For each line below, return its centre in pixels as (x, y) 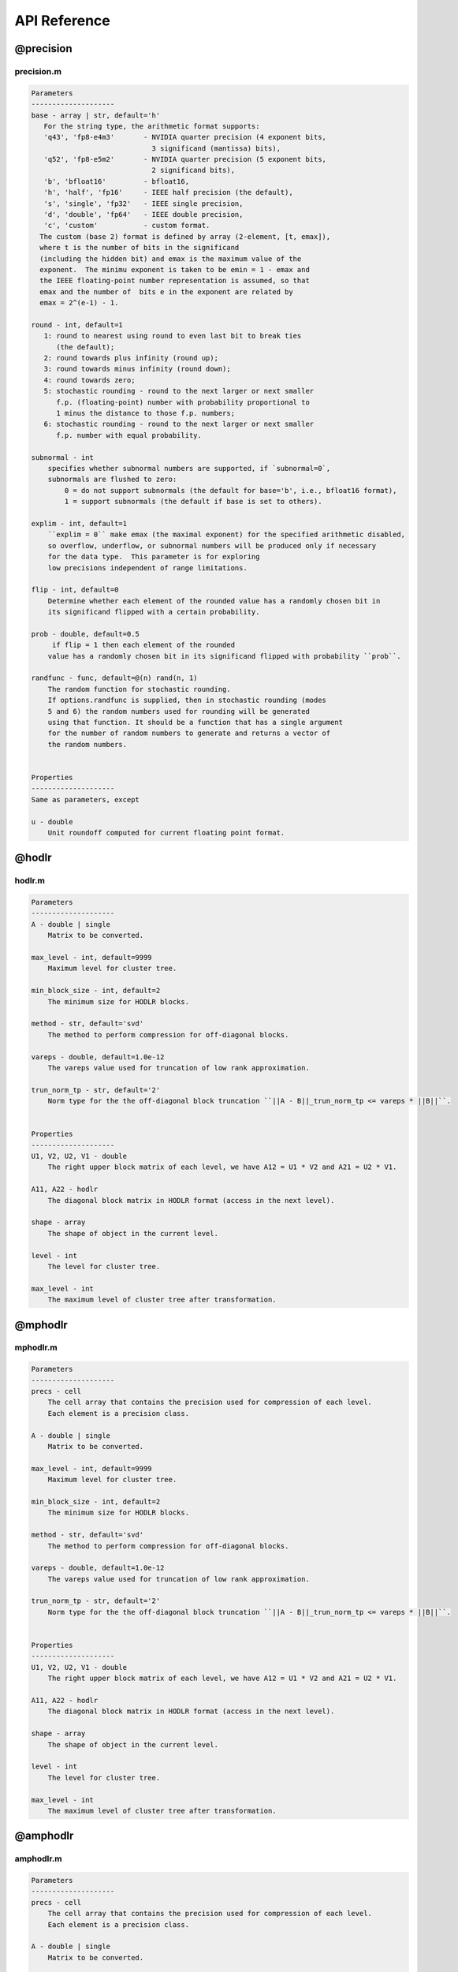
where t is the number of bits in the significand (140, 248)
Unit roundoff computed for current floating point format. (166, 833)
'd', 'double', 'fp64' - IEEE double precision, (143, 215)
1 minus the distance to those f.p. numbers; (146, 413)
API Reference (62, 21)
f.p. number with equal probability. (129, 435)
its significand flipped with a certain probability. (154, 612)
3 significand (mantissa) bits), (216, 148)
